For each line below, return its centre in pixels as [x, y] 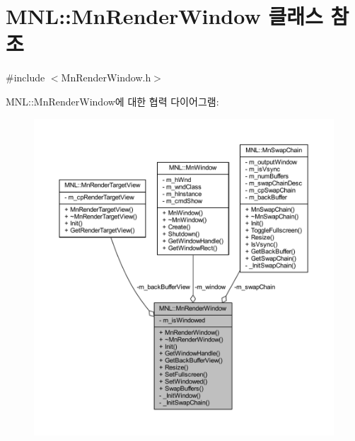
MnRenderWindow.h [106, 78]
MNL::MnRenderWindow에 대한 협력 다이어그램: [112, 101]
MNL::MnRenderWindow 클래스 [164, 16]
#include [25, 78]
